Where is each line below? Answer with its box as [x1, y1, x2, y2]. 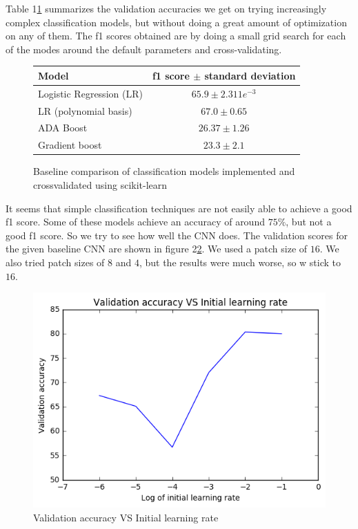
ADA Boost [38, 120, 88, 135]
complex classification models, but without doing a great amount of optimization [6, 15, 347, 29]
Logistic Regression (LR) [38, 86, 143, 100]
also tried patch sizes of [6, 254, 105, 269]
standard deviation [204, 68, 296, 82]
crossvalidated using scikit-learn [33, 177, 168, 192]
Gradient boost [38, 138, 102, 152]
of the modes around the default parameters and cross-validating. [6, 41, 282, 56]
